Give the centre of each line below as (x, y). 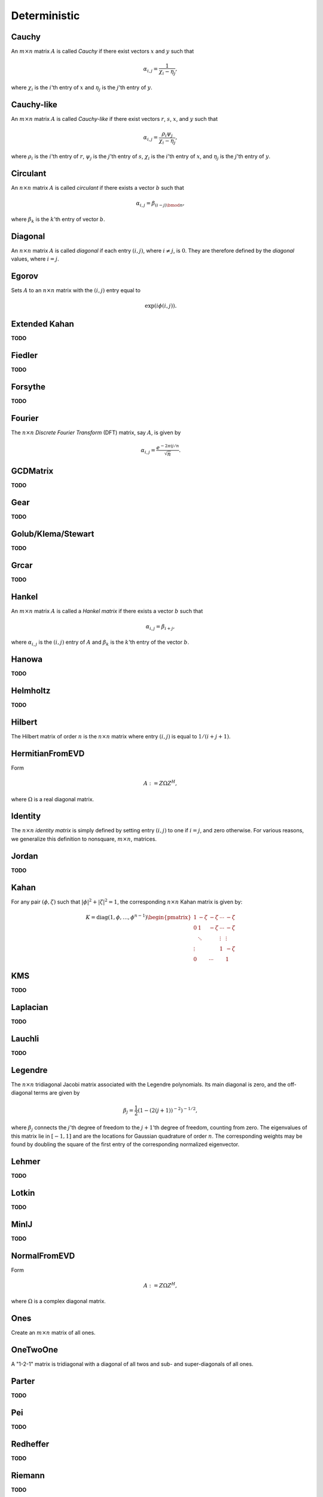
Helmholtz (31, 691)
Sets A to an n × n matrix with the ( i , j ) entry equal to (76, 290)
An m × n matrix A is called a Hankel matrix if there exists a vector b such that (107, 611)
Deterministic (45, 16)
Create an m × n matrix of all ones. (53, 1333)
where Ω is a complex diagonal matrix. (58, 1301)
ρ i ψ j (167, 134)
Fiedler (25, 355)
